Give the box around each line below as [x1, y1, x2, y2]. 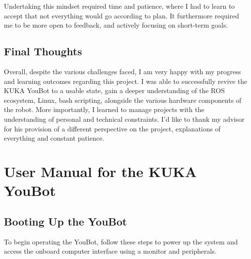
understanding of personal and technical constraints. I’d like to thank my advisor [4, 113, 245, 124]
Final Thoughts [4, 44, 82, 59]
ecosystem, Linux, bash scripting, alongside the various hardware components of [4, 95, 242, 105]
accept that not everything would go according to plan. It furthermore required [4, 10, 239, 20]
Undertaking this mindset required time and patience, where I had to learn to [4, 1, 235, 11]
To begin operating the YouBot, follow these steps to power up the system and [4, 236, 238, 246]
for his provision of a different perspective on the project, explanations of [4, 123, 220, 133]
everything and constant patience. [4, 133, 105, 143]
